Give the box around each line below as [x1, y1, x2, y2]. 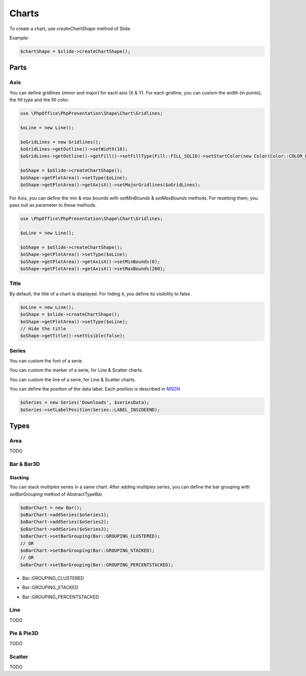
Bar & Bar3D [9, 461, 40, 468]
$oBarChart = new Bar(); [20, 504, 83, 511]
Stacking [9, 474, 29, 480]
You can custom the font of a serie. [9, 358, 84, 364]
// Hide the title [20, 326, 66, 331]
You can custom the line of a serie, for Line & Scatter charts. [9, 376, 136, 382]
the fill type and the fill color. [9, 97, 70, 103]
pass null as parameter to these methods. [9, 202, 97, 208]
